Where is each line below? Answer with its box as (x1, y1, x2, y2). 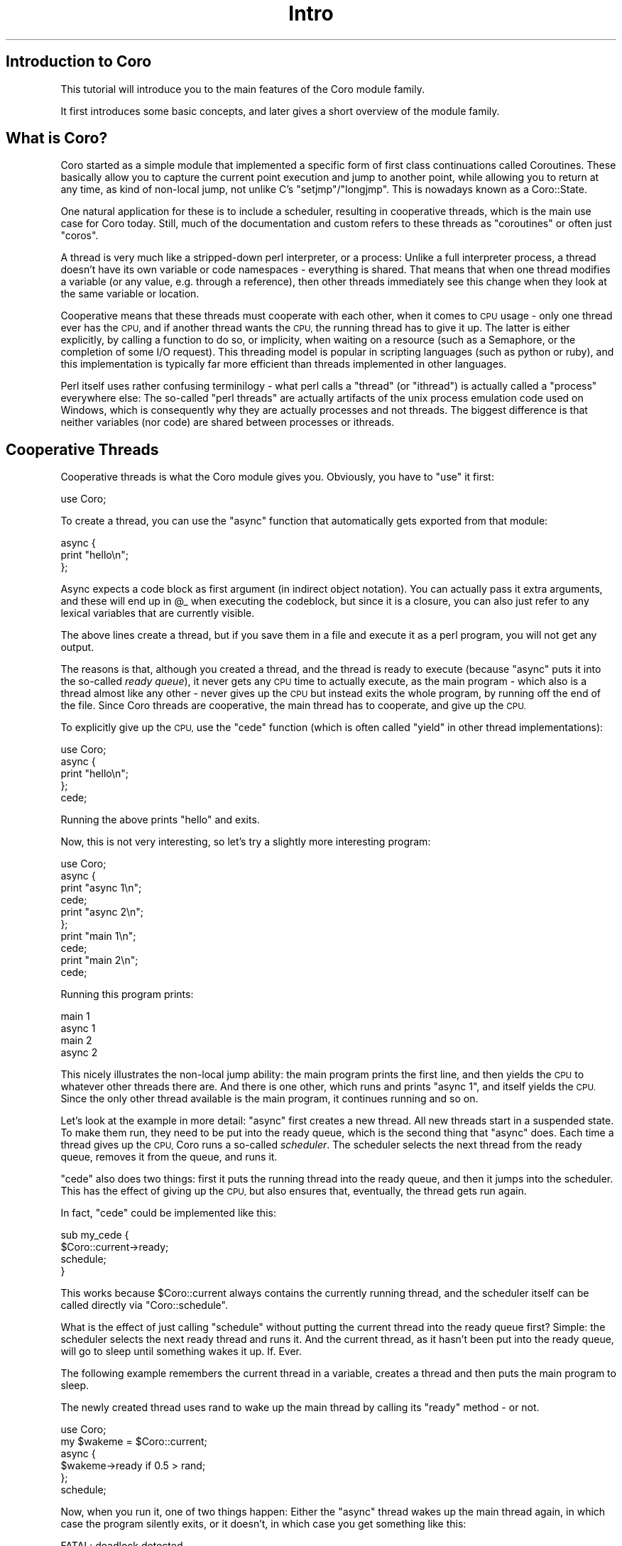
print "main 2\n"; (60, 954, 138, 967)
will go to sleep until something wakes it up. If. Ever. (60, 1345, 302, 1358)
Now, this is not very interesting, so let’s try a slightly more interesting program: (60, 835, 431, 848)
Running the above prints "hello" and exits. (60, 813, 260, 826)
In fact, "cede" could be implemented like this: (60, 1207, 276, 1219)
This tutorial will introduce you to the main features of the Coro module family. (60, 82, 425, 95)
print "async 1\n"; (60, 882, 142, 894)
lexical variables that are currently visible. (60, 607, 255, 620)
